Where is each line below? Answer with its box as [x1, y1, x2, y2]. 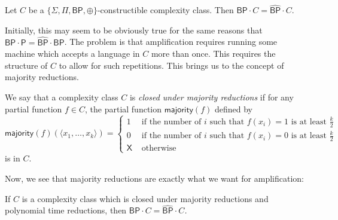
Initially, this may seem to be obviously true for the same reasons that [5, 23, 263, 36]
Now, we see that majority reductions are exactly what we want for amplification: [5, 172, 304, 185]
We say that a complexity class [5, 91, 118, 103]
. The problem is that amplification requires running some [64, 35, 278, 48]
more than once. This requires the [151, 47, 276, 60]
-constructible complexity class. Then [97, 4, 234, 16]
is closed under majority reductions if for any [129, 91, 294, 103]
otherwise [141, 144, 176, 153]
